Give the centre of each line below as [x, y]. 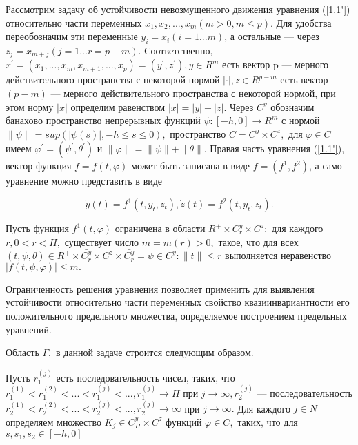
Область [22, 352]
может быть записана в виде [190, 166]
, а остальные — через [272, 36]
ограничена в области [160, 228]
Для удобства [304, 22]
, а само [325, 166]
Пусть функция [37, 228]
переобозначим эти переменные [72, 36]
